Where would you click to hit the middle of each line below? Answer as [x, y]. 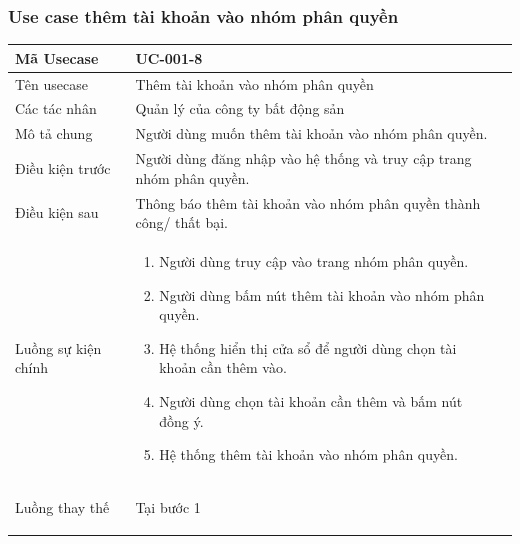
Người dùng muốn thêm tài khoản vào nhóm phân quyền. [311, 133]
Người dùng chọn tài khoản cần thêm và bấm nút [311, 400]
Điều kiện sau [57, 212]
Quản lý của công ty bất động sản [240, 108]
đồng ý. [181, 420]
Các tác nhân [56, 108]
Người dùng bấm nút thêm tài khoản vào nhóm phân [322, 294]
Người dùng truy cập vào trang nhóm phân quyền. [314, 260]
